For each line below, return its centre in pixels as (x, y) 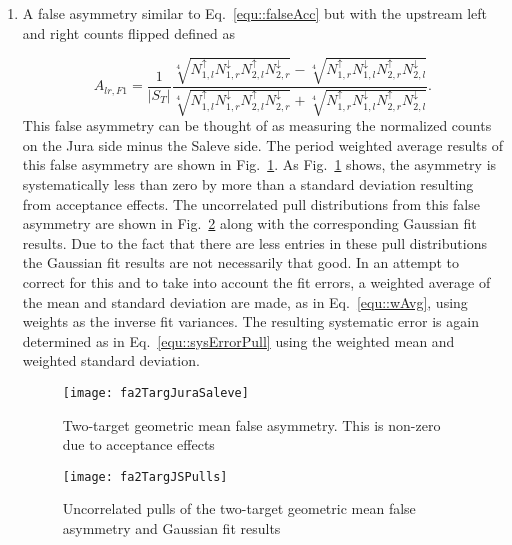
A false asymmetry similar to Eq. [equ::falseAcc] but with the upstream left (255, 13)
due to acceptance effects (138, 444)
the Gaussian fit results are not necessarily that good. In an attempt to (241, 262)
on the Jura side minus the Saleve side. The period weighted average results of (262, 144)
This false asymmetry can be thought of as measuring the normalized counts (257, 125)
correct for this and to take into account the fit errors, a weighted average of (256, 281)
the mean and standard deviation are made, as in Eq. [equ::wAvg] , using (245, 301)
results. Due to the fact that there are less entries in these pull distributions (254, 242)
